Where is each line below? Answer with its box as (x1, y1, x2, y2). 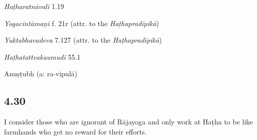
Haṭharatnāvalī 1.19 (4, 1, 64, 11)
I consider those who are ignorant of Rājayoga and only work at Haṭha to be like (4, 116, 253, 127)
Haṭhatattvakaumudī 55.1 (4, 51, 81, 62)
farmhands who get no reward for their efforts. (4, 126, 147, 136)
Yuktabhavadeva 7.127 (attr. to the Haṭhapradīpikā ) (4, 35, 162, 45)
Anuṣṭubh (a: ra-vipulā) (4, 68, 77, 79)
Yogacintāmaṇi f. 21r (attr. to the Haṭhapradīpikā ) (4, 18, 159, 28)
